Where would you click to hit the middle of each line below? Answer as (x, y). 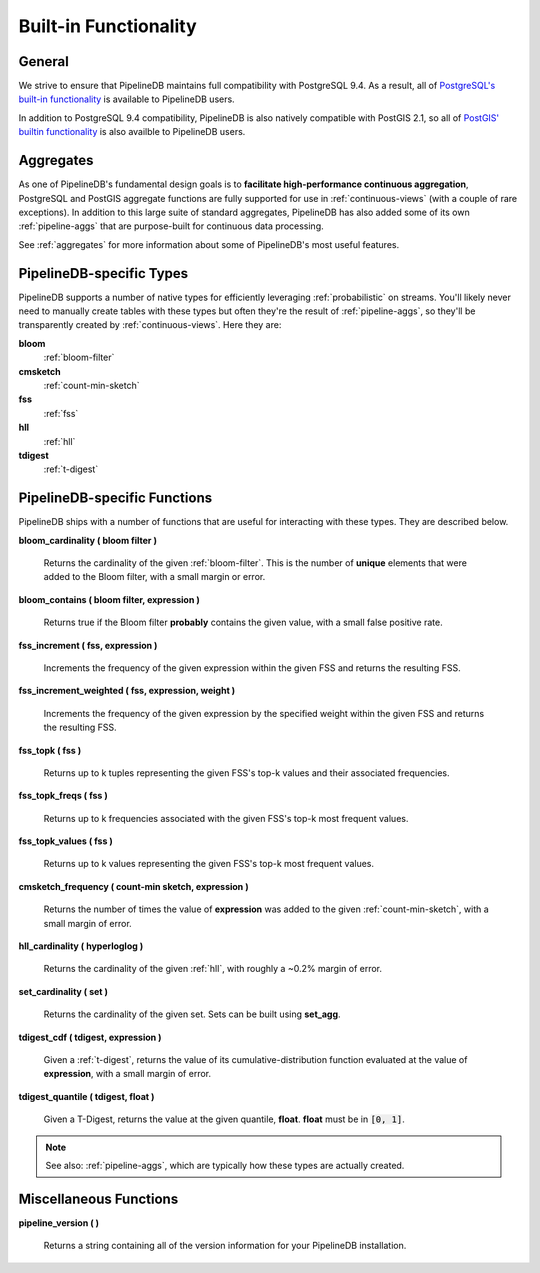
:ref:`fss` (61, 413)
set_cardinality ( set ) (63, 991)
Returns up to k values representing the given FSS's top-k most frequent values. (209, 864)
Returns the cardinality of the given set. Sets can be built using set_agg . (192, 1014)
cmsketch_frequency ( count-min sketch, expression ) (133, 886)
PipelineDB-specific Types (103, 273)
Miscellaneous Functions (98, 1198)
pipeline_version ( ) (59, 1222)
